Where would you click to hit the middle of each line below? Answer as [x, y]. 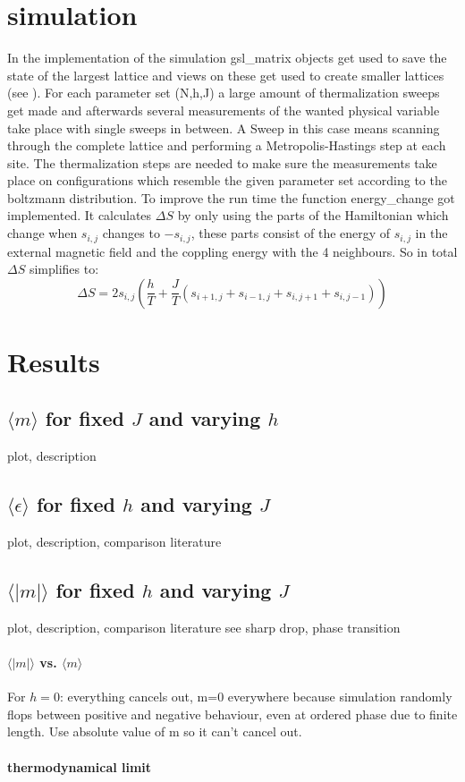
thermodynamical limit [80, 766]
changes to [131, 233]
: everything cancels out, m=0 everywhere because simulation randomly [256, 697]
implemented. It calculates [80, 215]
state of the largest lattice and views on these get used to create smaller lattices [226, 75]
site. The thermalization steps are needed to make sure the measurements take [222, 162]
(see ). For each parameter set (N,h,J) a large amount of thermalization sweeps [224, 93]
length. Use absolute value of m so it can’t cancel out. [155, 731]
